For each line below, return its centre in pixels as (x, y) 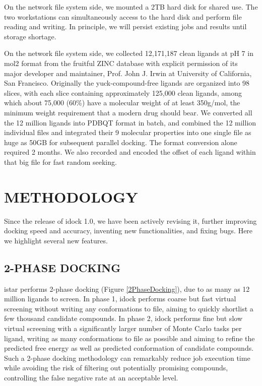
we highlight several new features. (56, 240)
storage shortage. (30, 36)
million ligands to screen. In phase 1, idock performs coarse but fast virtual (120, 299)
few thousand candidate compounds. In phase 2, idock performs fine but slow (123, 318)
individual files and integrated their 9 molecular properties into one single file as (128, 132)
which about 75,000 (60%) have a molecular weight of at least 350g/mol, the (122, 103)
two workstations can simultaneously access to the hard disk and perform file (123, 16)
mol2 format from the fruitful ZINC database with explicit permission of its (121, 63)
